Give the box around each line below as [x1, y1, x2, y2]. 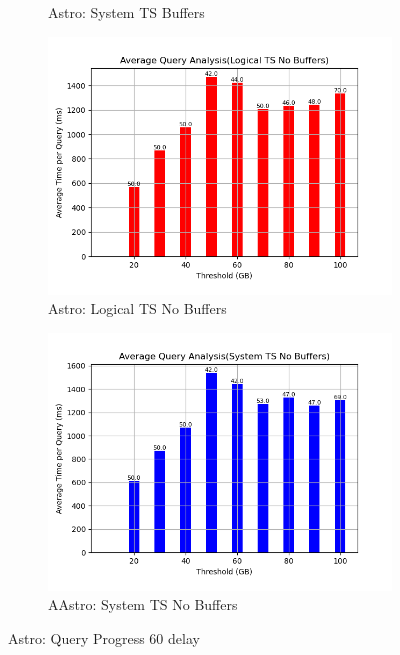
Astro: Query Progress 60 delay [8, 627, 200, 648]
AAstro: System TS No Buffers [48, 594, 238, 615]
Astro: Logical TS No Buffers [48, 298, 227, 319]
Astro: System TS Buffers [48, 2, 205, 22]
